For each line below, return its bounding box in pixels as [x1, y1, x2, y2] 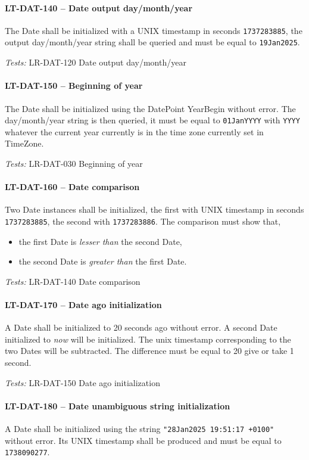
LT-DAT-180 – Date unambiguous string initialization [5, 399, 230, 412]
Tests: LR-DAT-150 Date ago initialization [5, 376, 160, 388]
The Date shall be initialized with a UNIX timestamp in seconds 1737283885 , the [5, 24, 302, 36]
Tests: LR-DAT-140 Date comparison [5, 275, 141, 287]
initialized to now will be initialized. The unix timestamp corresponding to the [5, 332, 291, 345]
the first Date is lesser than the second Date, [18, 235, 182, 247]
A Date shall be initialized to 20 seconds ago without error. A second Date [5, 321, 277, 334]
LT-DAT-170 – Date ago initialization [5, 298, 162, 310]
